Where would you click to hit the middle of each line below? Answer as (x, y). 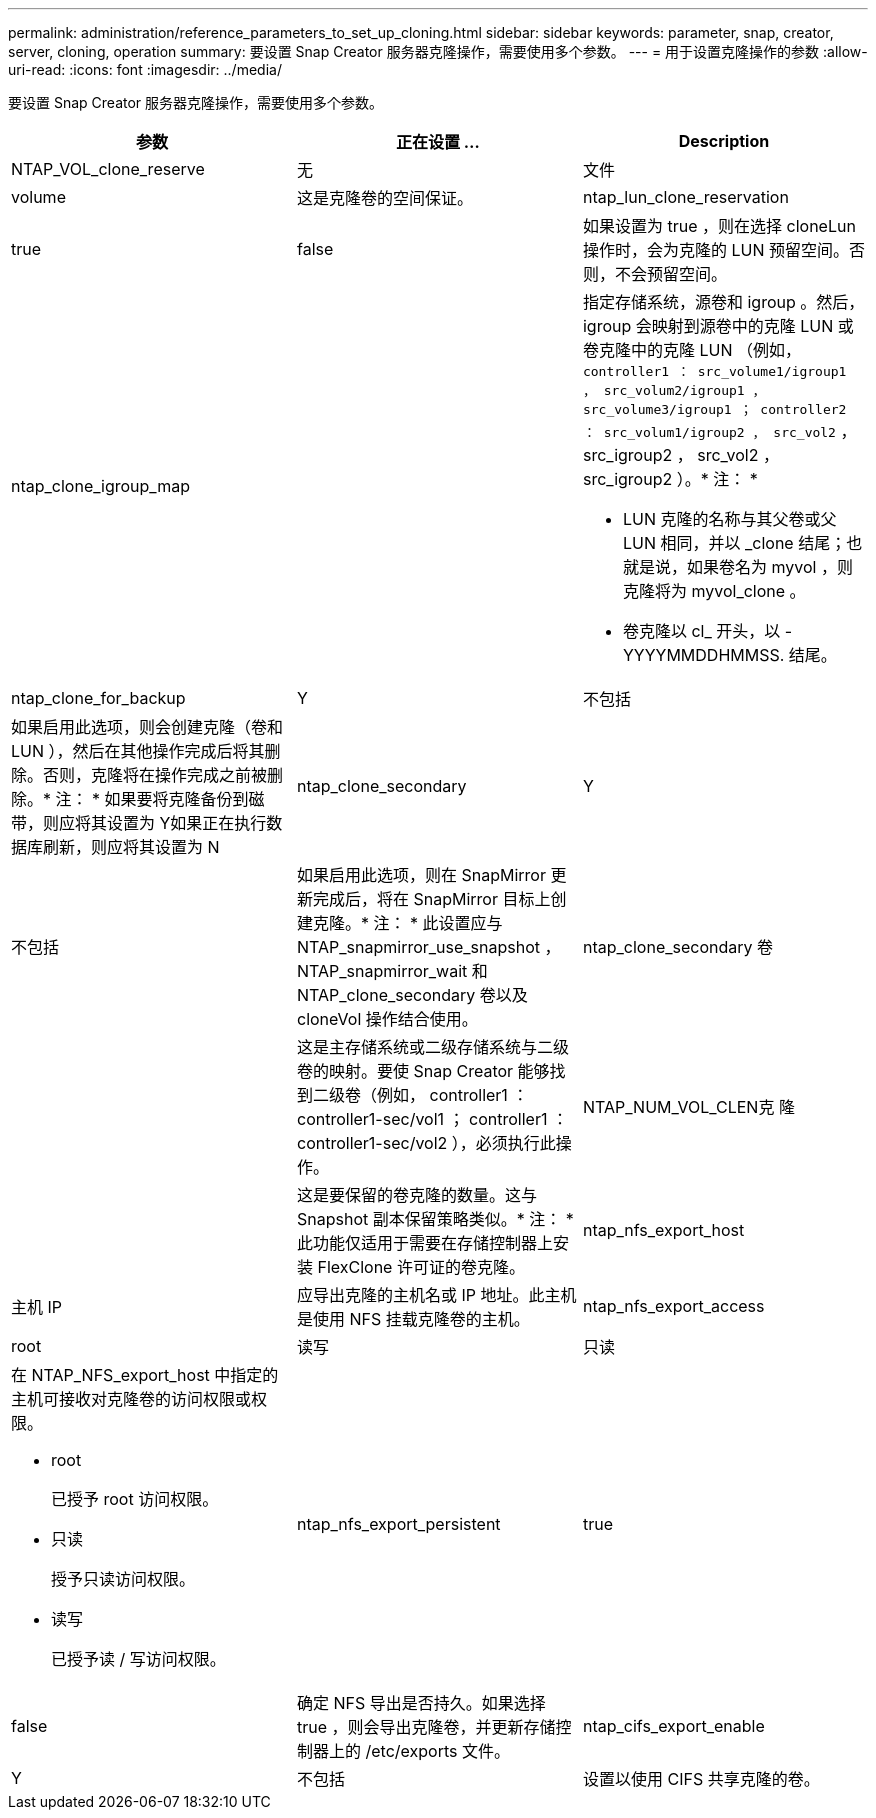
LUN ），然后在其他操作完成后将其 (138, 751)
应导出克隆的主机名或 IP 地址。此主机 (436, 1295)
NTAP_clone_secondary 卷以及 (412, 995)
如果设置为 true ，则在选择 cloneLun (719, 226)
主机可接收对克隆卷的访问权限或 (131, 1399)
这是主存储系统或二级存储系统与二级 (432, 1047)
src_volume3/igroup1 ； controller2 (714, 409)
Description (724, 141)
